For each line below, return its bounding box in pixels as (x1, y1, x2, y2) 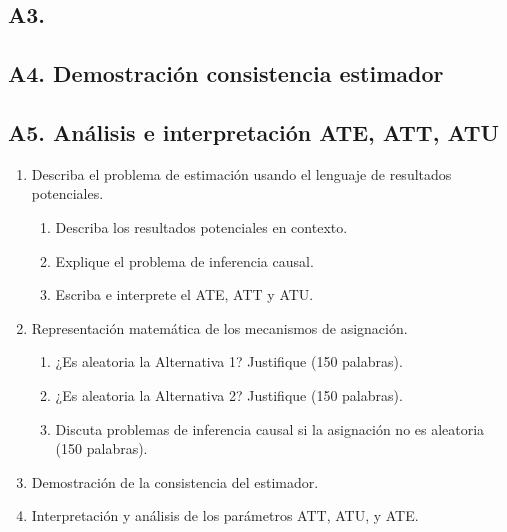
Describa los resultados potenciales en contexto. (55, 216, 348, 237)
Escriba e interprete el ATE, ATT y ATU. (55, 284, 314, 305)
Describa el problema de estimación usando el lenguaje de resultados (31, 163, 452, 184)
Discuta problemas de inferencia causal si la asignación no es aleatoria (55, 418, 485, 439)
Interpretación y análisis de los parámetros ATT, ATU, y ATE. (31, 505, 419, 526)
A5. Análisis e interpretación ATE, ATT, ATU (8, 116, 500, 147)
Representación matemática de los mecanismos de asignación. (31, 317, 408, 338)
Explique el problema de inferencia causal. (55, 250, 314, 271)
